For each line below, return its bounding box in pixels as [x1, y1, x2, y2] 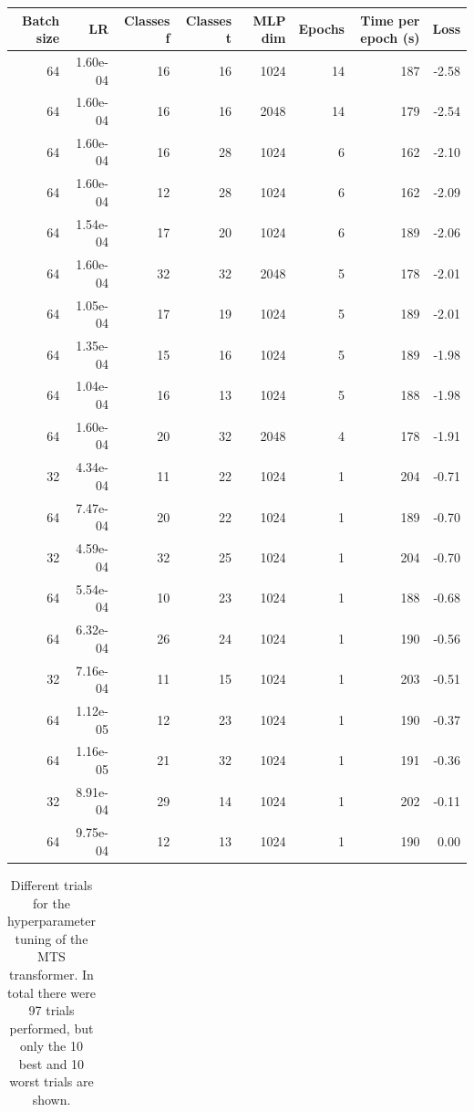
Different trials [10, 875, 93, 894]
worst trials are [9, 1072, 94, 1091]
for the [33, 893, 70, 912]
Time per [360, 10, 420, 29]
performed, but [9, 1018, 94, 1037]
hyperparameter [7, 911, 96, 930]
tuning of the [15, 928, 88, 948]
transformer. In [9, 964, 94, 983]
